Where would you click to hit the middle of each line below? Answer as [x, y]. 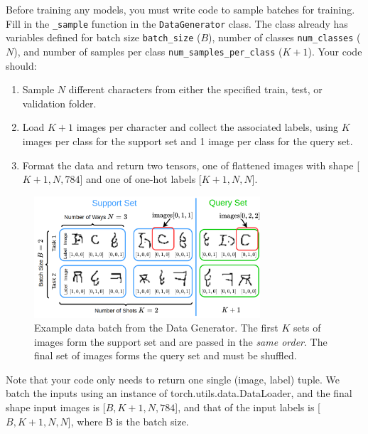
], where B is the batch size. [128, 421]
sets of [307, 328]
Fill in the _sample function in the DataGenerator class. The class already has [177, 23]
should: [21, 65]
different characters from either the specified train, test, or [195, 89]
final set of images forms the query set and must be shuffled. [166, 355]
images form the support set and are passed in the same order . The [181, 341]
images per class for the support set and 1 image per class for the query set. [188, 141]
